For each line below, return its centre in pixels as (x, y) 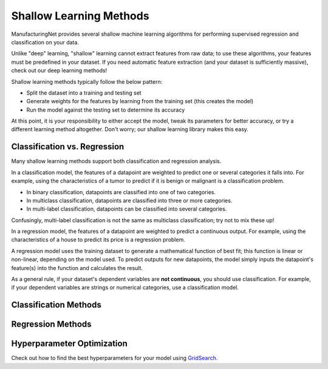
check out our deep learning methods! (59, 70)
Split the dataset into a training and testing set (84, 93)
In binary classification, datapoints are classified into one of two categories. (121, 192)
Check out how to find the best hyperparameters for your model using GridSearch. (114, 358)
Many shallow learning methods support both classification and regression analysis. (116, 161)
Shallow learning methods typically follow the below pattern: (87, 81)
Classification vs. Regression (68, 147)
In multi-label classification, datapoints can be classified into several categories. (127, 209)
